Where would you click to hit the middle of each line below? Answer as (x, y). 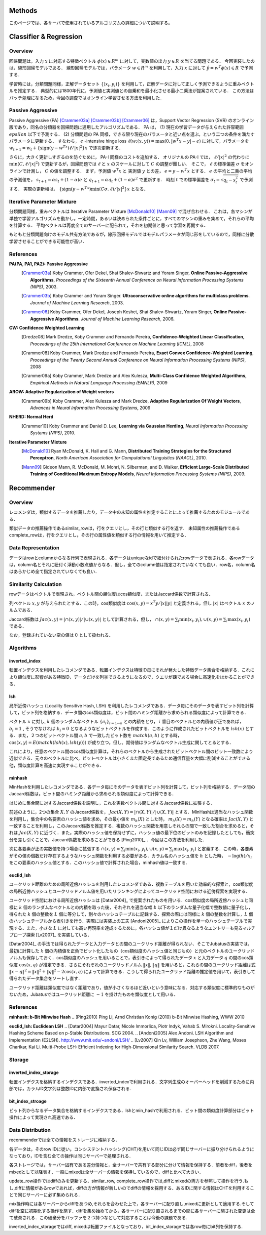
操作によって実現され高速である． (44, 1117)
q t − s (230, 180)
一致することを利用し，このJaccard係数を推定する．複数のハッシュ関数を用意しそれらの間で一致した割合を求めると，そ (132, 826)
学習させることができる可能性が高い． (48, 241)
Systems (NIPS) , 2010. (53, 433)
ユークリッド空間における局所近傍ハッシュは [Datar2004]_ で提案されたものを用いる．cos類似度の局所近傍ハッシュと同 (131, 900)
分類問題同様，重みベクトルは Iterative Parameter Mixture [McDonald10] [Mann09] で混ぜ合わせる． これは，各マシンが (131, 211)
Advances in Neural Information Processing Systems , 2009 (90, 408)
